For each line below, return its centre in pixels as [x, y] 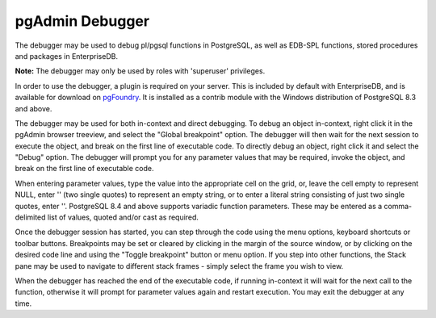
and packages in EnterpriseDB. [67, 56]
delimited [30, 217]
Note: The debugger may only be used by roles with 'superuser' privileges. [140, 71]
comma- [398, 206]
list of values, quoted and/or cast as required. [123, 217]
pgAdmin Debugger [82, 21]
